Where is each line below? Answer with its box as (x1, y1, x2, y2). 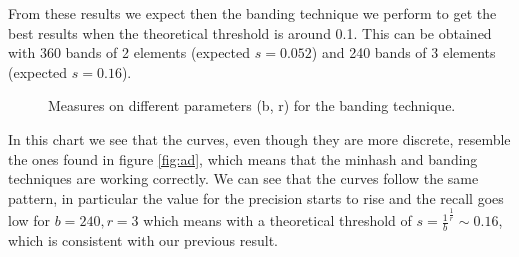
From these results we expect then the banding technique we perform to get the (8, 3, 497, 23)
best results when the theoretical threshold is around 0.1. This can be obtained (8, 22, 492, 43)
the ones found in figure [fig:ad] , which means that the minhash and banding (8, 148, 478, 169)
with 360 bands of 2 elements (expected (8, 42, 251, 63)
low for (8, 210, 51, 231)
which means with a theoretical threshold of (143, 210, 412, 231)
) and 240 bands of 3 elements (311, 42, 496, 63)
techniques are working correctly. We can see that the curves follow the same (8, 168, 479, 189)
